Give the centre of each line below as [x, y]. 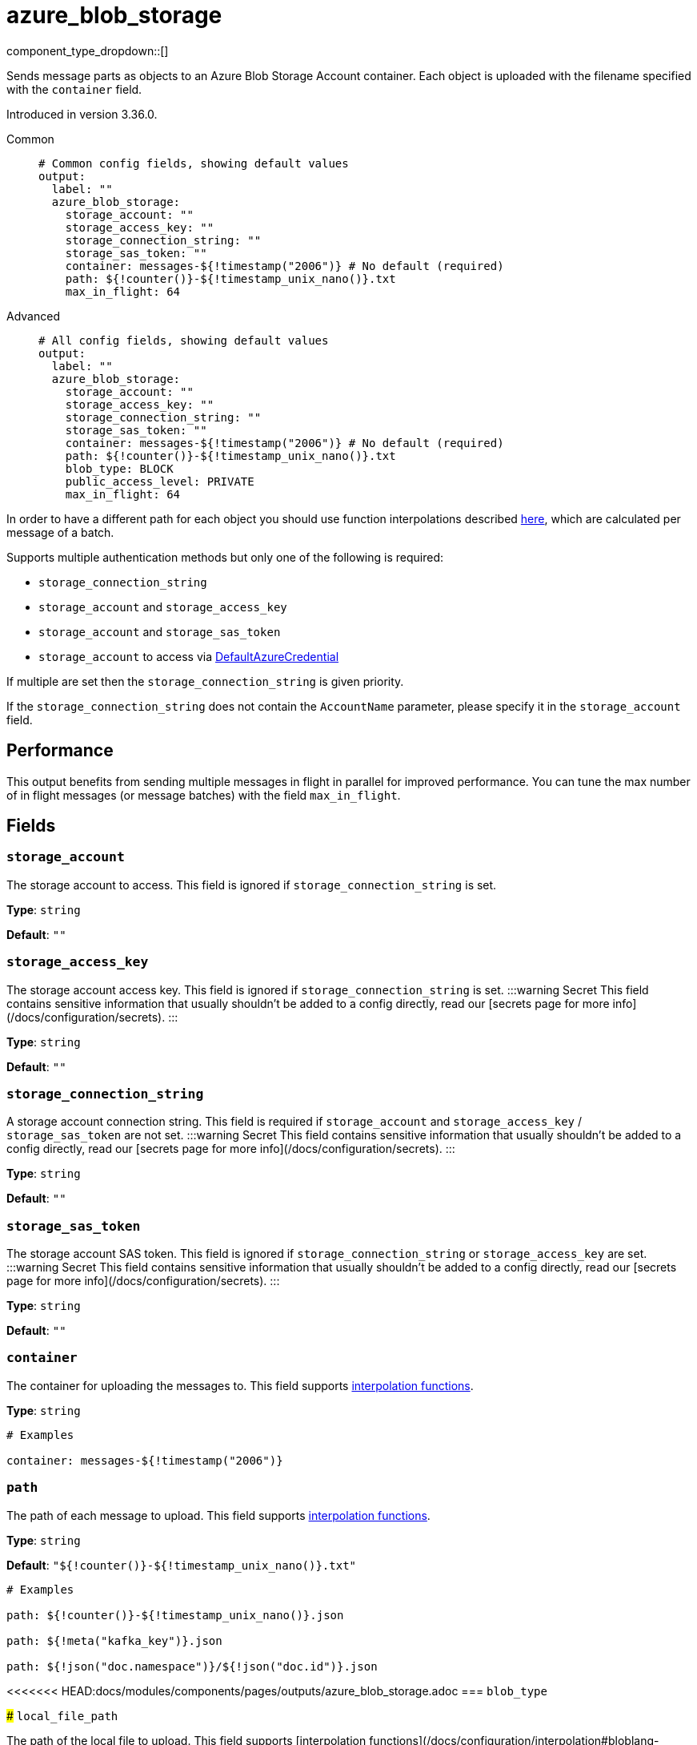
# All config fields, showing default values [184, 340]
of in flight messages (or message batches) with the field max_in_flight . [204, 795]
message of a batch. [60, 532]
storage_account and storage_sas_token [160, 631]
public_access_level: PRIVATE [160, 481]
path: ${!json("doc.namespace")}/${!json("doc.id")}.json [192, 1666]
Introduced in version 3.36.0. [82, 114]
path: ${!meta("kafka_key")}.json [114, 1640]
